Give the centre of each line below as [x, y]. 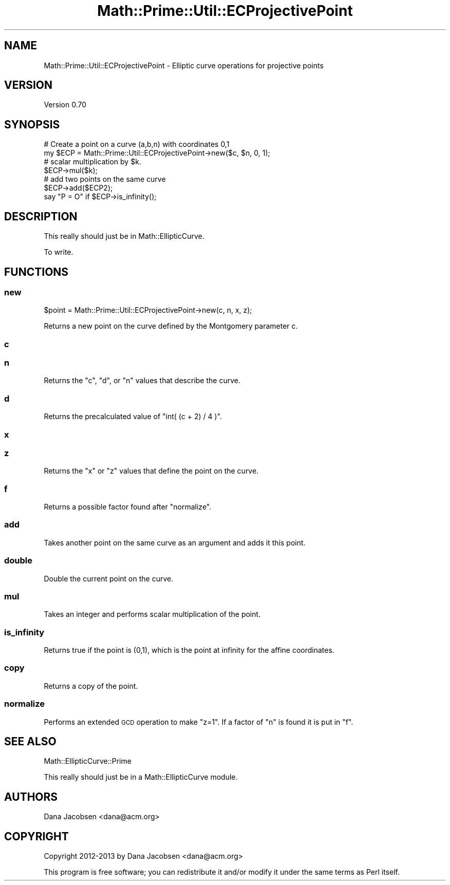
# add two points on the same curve [105, 179]
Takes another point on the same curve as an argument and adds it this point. [175, 542]
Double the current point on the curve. [109, 578]
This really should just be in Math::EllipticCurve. [124, 236]
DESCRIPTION [41, 216]
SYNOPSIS [32, 124]
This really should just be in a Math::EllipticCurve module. [141, 777]
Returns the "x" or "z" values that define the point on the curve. [151, 471]
